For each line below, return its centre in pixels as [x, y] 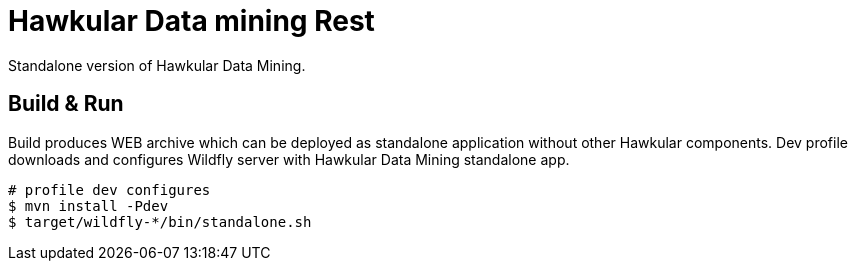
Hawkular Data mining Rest [191, 21]
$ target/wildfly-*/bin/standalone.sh [160, 221]
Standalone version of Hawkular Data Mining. [157, 65]
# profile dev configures [109, 189]
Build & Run [66, 104]
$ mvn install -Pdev [88, 205]
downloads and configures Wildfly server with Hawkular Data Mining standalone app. [289, 159]
